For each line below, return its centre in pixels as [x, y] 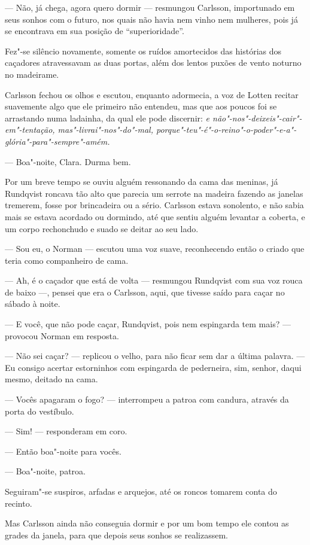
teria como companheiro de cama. [67, 260]
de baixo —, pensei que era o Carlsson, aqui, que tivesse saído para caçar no [145, 292]
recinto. [19, 503]
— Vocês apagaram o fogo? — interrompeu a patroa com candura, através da [147, 399]
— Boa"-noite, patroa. [45, 471]
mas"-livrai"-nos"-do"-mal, [105, 130]
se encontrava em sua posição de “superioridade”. [95, 31]
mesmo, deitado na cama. [51, 379]
